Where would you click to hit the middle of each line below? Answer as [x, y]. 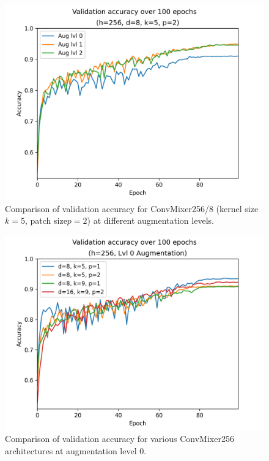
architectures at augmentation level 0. [76, 450]
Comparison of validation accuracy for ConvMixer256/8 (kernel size [132, 208]
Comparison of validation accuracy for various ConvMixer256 [120, 439]
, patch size [46, 220]
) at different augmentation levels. [150, 220]
